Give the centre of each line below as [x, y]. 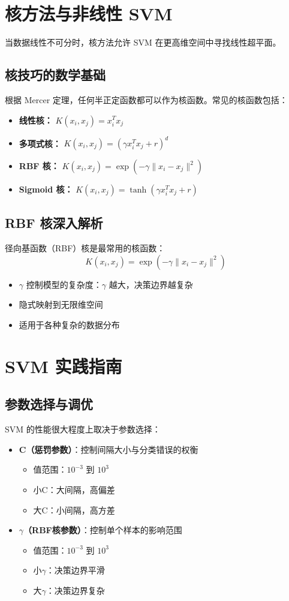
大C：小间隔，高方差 [74, 510]
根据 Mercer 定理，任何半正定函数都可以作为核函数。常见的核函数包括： [146, 99]
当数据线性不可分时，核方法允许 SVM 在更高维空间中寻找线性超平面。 [143, 42]
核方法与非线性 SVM [89, 13]
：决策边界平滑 [75, 570]
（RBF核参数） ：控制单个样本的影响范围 [103, 530]
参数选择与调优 [49, 404]
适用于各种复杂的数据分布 [69, 324]
